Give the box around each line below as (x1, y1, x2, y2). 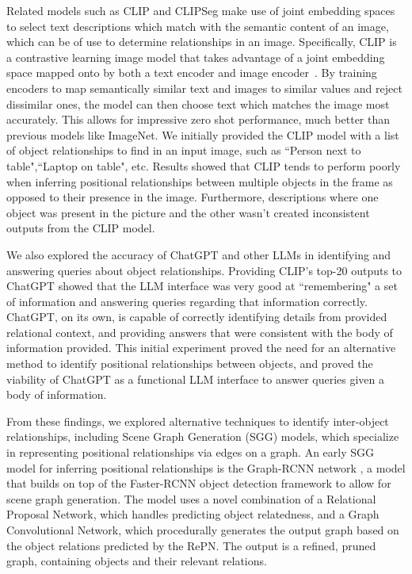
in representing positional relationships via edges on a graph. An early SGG (6, 444, 374, 461)
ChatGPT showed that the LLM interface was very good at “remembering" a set (6, 277, 398, 294)
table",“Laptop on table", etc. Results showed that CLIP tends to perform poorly (6, 157, 401, 174)
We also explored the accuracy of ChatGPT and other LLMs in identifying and (6, 246, 391, 262)
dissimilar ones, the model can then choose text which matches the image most (6, 95, 390, 112)
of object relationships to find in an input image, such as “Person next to (6, 142, 361, 159)
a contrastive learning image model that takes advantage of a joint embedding (6, 48, 385, 65)
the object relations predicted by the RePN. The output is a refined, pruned (6, 537, 376, 553)
